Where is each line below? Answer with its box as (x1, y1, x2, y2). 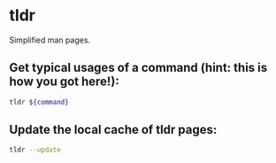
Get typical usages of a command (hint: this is (9, 60, 268, 75)
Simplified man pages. (9, 35, 91, 45)
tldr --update (9, 145, 62, 155)
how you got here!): (9, 74, 119, 89)
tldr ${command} (9, 97, 69, 106)
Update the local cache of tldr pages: (9, 122, 218, 137)
